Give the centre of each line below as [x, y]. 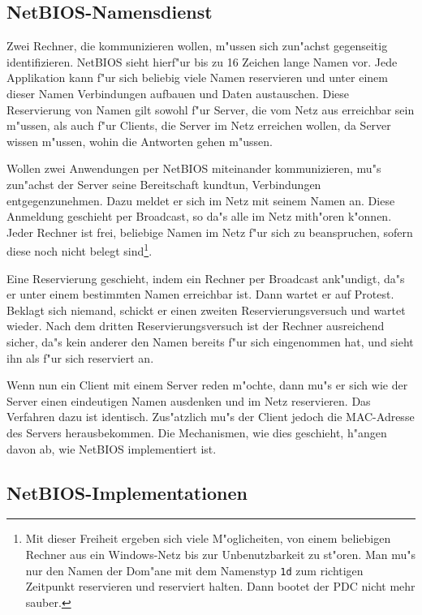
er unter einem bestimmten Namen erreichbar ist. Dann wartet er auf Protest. [200, 294]
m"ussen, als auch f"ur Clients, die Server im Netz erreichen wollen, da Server [199, 125]
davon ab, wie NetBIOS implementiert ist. [112, 448]
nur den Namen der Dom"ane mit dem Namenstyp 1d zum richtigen [194, 570]
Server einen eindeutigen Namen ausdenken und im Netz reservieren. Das [189, 400]
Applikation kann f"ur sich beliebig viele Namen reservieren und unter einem [197, 77]
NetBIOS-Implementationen [127, 492]
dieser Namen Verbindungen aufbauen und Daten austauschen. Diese [178, 93]
